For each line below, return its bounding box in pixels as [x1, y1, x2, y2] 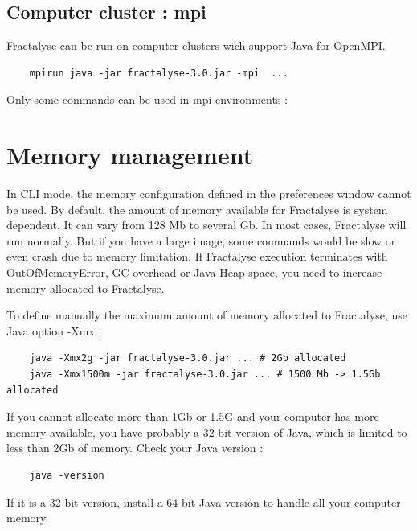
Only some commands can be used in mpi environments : [6, 91, 288, 108]
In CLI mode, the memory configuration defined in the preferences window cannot [6, 185, 411, 202]
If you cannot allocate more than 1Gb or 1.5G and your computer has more [6, 408, 379, 425]
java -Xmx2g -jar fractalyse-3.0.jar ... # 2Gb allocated [29, 352, 346, 364]
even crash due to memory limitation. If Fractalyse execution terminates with [6, 248, 388, 265]
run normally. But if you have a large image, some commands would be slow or [6, 232, 396, 249]
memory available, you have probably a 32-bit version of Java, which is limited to [6, 423, 407, 440]
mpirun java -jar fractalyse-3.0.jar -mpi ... [29, 67, 288, 79]
